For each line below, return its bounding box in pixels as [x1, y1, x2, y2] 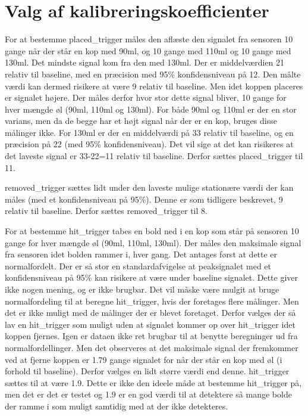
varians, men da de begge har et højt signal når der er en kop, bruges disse [5, 114, 277, 127]
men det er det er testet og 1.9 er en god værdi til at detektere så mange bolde [5, 388, 292, 401]
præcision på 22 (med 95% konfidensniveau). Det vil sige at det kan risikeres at [5, 138, 294, 150]
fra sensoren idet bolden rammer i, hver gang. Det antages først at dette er [5, 248, 278, 260]
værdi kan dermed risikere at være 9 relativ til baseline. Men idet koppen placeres [5, 79, 303, 92]
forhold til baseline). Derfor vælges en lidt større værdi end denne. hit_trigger [5, 365, 290, 377]
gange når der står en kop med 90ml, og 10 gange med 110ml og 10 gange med [5, 44, 291, 57]
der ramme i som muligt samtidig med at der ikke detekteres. [5, 399, 228, 412]
